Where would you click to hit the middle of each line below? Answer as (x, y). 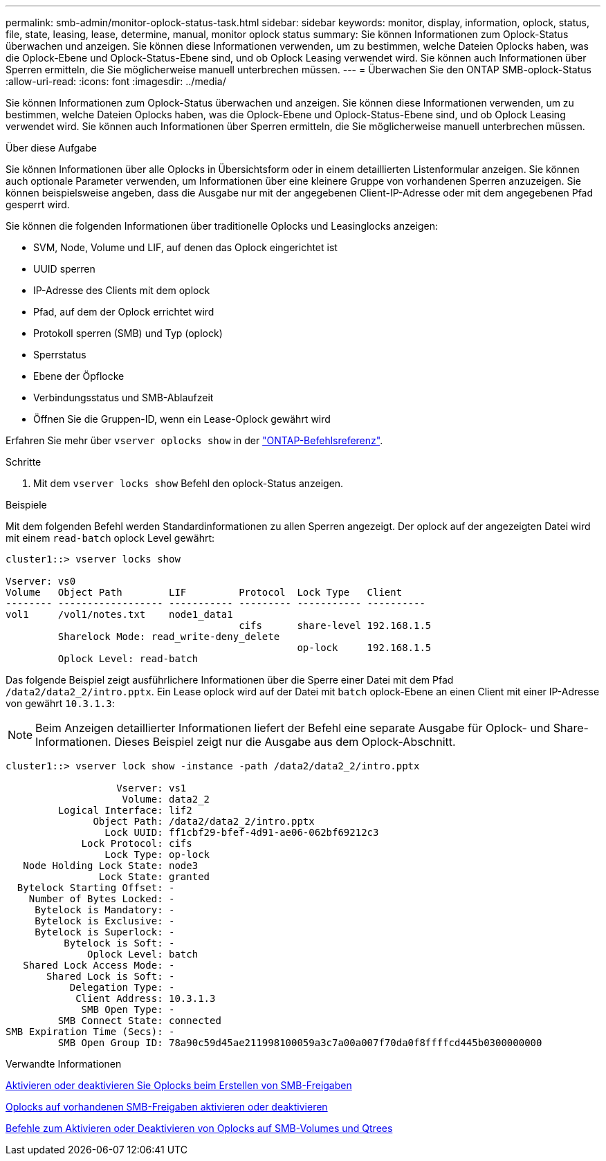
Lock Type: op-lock (157, 854)
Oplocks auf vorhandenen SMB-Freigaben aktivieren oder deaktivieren (167, 1107)
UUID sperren (64, 269)
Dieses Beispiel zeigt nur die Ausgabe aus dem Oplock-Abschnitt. (285, 742)
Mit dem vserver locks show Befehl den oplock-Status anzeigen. (189, 483)
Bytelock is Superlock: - (105, 932)
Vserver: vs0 (41, 581)
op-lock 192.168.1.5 (364, 648)
